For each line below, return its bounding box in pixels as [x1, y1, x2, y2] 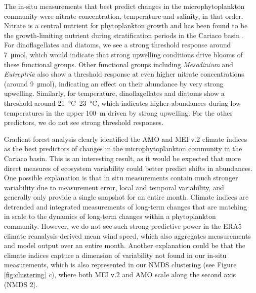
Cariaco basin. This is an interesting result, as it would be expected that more [4, 153, 241, 163]
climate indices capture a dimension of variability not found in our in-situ [4, 250, 227, 260]
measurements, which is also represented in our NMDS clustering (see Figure [4, 259, 237, 270]
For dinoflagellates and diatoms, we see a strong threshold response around [4, 40, 231, 50]
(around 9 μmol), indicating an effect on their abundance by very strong [4, 78, 224, 88]
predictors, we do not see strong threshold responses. [4, 117, 164, 127]
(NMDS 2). [4, 279, 38, 289]
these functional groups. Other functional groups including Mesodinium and [4, 59, 233, 69]
